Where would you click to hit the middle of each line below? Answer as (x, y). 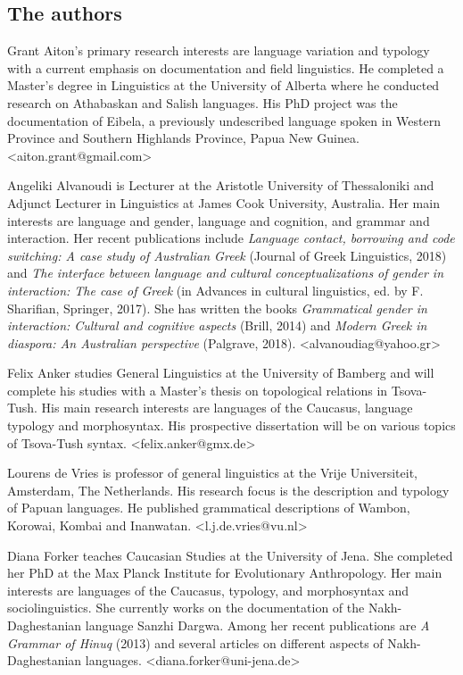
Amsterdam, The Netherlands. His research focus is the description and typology (228, 490)
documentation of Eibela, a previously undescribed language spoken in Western (224, 120)
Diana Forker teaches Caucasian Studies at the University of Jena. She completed (230, 555)
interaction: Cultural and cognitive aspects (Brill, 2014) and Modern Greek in (217, 325)
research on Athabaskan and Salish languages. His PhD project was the (203, 102)
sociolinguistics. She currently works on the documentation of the (186, 608)
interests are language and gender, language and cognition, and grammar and (219, 220)
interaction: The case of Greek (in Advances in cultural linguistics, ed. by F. (215, 290)
